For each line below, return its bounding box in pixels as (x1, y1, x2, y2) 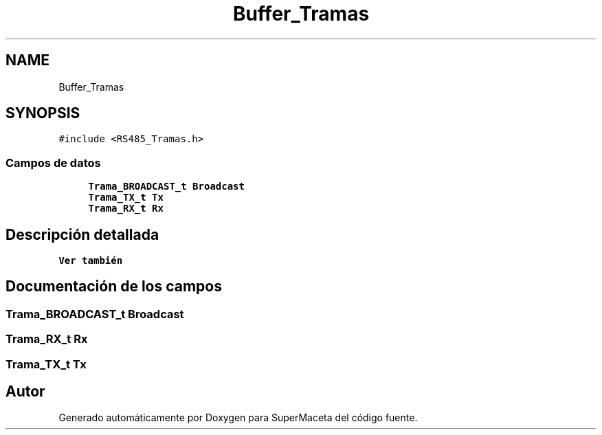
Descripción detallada (5, 225, 159, 243)
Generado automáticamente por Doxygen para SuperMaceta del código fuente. (58, 412, 418, 424)
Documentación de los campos (5, 278, 222, 295)
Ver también (58, 255, 123, 267)
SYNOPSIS (5, 104, 80, 122)
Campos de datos (5, 155, 101, 170)
